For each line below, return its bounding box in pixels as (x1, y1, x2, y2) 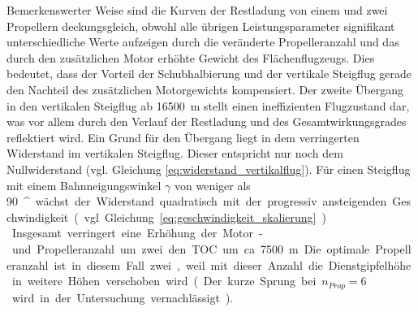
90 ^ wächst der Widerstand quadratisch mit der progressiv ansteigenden (6, 193, 387, 210)
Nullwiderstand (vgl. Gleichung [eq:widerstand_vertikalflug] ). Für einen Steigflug (6, 160, 411, 177)
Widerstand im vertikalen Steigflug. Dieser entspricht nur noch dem (6, 145, 343, 162)
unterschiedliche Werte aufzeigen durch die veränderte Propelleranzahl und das (6, 33, 399, 50)
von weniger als (175, 176, 251, 193)
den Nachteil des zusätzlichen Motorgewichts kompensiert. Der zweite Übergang (6, 80, 404, 97)
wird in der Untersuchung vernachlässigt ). (11, 288, 234, 305)
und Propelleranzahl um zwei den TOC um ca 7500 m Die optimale (11, 240, 370, 257)
